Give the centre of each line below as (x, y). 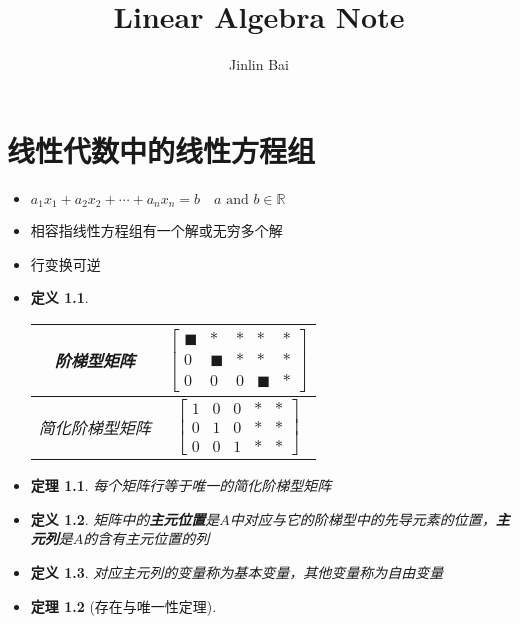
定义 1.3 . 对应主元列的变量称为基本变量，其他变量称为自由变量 (237, 571)
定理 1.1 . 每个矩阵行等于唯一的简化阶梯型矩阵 (181, 485)
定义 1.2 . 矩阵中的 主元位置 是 (125, 518)
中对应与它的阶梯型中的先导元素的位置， (362, 518)
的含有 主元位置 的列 (146, 538)
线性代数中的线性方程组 (161, 149)
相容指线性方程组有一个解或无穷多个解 (156, 230)
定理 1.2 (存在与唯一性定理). (123, 605)
